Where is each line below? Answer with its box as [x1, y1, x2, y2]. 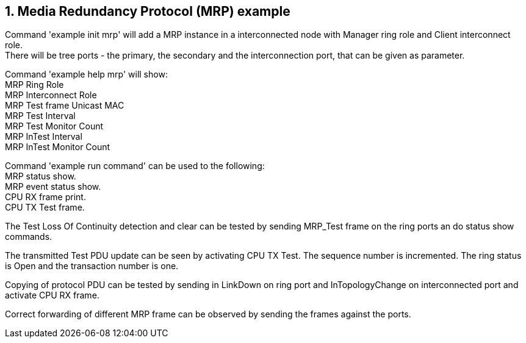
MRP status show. [5, 171, 76, 182]
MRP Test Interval [5, 110, 76, 121]
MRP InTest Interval [5, 131, 82, 142]
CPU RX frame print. [5, 192, 86, 203]
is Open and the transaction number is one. [5, 261, 179, 272]
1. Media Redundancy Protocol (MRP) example [5, 4, 290, 19]
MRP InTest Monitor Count [5, 142, 110, 153]
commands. [5, 231, 52, 242]
